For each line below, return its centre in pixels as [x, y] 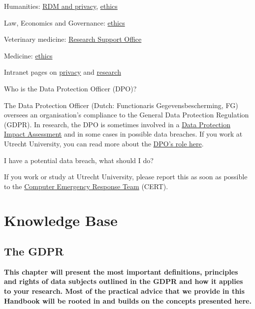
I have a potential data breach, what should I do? [79, 160]
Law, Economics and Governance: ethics [64, 22]
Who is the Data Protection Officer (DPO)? [70, 88]
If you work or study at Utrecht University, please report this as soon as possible [126, 177]
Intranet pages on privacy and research [63, 72]
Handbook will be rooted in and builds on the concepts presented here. [128, 300]
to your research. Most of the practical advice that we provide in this [124, 291]
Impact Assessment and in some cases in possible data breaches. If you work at [123, 134]
